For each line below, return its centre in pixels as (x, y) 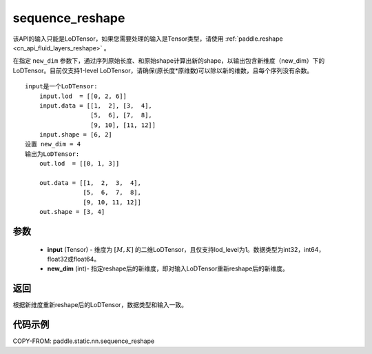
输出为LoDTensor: (52, 154)
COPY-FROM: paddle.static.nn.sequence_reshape (84, 341)
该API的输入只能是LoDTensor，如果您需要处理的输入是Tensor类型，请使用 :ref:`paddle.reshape (148, 39)
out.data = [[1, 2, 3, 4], (90, 183)
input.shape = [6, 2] (76, 135)
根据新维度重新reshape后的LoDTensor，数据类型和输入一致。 (100, 305)
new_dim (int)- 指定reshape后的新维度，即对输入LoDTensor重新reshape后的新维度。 (168, 268)
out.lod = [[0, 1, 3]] (79, 164)
